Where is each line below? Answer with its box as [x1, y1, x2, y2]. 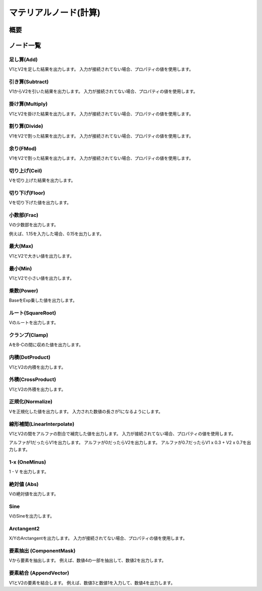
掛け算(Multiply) [9, 101, 48, 107]
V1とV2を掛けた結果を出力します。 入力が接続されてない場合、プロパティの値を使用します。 [9, 111, 194, 117]
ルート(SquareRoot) [9, 309, 56, 316]
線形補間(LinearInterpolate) [9, 420, 75, 427]
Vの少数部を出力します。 [9, 222, 59, 228]
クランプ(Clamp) [9, 332, 49, 339]
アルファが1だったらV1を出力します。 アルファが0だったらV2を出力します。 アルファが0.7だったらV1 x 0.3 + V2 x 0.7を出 [9, 440, 251, 446]
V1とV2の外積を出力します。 [9, 386, 66, 392]
